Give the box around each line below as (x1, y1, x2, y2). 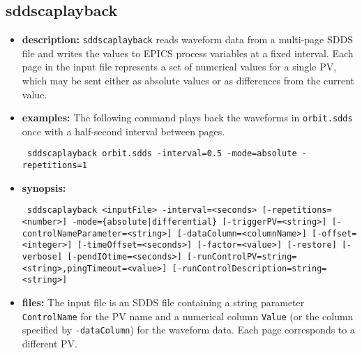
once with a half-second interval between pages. (22, 123, 225, 138)
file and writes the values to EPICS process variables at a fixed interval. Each (22, 45, 354, 60)
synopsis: (22, 180, 66, 195)
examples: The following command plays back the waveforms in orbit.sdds (22, 110, 353, 125)
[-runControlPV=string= (187, 252, 297, 262)
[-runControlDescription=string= (172, 263, 327, 273)
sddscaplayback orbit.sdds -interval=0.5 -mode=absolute (27, 149, 297, 159)
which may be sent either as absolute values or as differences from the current (22, 73, 355, 88)
